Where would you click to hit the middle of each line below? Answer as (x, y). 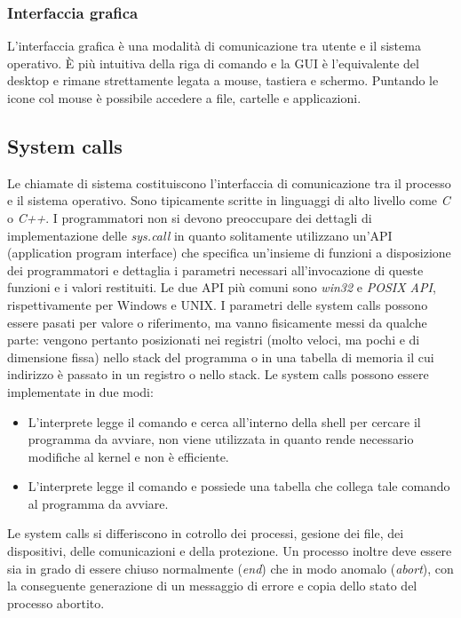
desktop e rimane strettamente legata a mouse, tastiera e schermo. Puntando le (223, 80)
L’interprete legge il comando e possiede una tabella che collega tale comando (239, 486)
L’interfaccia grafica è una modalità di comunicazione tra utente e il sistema (214, 46)
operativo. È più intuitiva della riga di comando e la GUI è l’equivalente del (213, 63)
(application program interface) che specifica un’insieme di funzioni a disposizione (229, 253)
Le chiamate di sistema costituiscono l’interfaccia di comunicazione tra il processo (229, 182)
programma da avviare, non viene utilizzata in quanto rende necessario (221, 439)
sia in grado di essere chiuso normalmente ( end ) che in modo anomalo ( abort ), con (230, 568)
